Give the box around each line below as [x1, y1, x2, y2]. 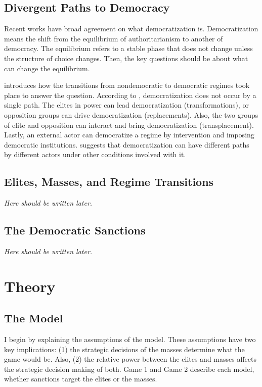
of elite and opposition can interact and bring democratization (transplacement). [4, 119, 254, 130]
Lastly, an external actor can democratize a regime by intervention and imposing [4, 129, 254, 140]
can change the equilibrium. [4, 63, 90, 73]
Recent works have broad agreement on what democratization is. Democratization [4, 23, 258, 34]
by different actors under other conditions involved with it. [4, 149, 186, 160]
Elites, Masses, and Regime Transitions [4, 174, 214, 189]
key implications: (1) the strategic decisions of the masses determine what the [4, 344, 245, 354]
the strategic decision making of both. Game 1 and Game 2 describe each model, [4, 363, 254, 374]
